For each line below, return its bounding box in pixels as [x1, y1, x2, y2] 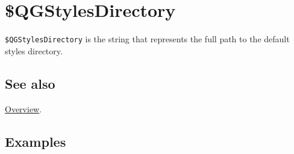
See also [5, 74, 55, 92]
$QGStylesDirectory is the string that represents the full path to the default [5, 33, 290, 45]
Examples [5, 132, 66, 150]
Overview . [5, 102, 42, 115]
